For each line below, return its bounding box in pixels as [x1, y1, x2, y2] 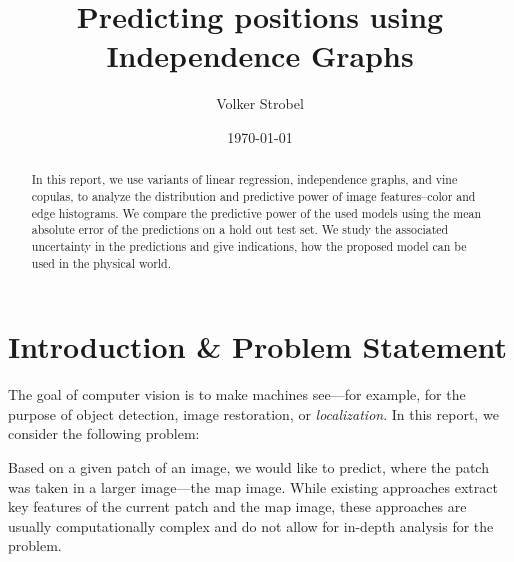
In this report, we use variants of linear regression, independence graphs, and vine [31, 171, 458, 188]
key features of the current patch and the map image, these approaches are [8, 496, 467, 517]
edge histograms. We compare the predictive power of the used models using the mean [31, 204, 482, 221]
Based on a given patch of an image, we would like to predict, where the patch [8, 456, 489, 477]
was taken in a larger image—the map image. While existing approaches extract [8, 476, 498, 497]
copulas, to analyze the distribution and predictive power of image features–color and [31, 187, 476, 204]
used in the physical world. [31, 254, 172, 271]
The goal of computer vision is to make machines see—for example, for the [8, 384, 466, 405]
